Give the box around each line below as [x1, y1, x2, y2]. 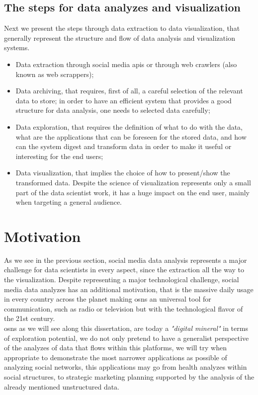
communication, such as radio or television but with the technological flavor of [4, 303, 243, 314]
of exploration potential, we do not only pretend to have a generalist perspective [4, 332, 249, 343]
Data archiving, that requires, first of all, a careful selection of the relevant [15, 85, 243, 96]
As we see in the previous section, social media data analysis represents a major [4, 254, 247, 265]
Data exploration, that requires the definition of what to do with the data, [15, 121, 243, 132]
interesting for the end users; [15, 151, 103, 161]
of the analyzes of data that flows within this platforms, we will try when [4, 342, 227, 353]
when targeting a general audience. [15, 197, 122, 207]
